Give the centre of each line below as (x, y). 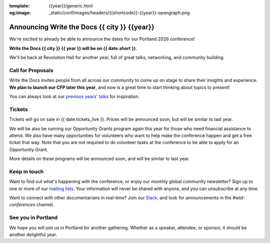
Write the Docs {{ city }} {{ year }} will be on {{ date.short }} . (73, 48)
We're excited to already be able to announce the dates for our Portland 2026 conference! (102, 39)
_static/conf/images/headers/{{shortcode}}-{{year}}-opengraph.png (119, 13)
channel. (45, 204)
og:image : (20, 13)
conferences (22, 204)
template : (19, 6)
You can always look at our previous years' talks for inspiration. (74, 96)
